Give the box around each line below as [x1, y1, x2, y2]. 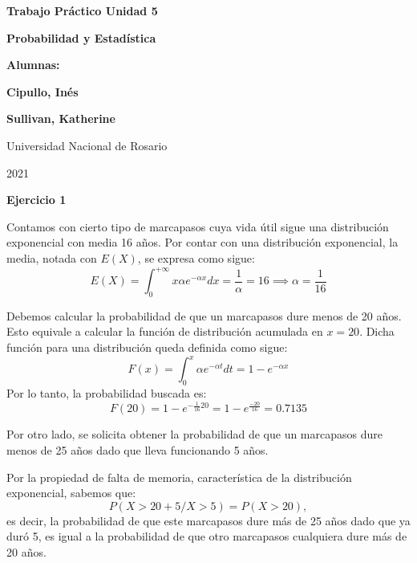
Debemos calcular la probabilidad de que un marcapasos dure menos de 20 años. [6, 307, 402, 324]
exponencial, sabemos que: [6, 484, 136, 501]
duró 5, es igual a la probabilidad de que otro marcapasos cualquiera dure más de [6, 528, 407, 545]
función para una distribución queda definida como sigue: [6, 339, 288, 356]
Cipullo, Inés [6, 83, 79, 100]
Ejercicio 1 [6, 191, 67, 208]
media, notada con [6, 249, 97, 266]
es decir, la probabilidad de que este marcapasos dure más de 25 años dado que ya [6, 512, 411, 528]
